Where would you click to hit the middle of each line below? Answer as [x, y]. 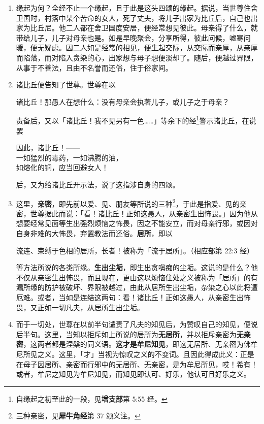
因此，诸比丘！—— [48, 148]
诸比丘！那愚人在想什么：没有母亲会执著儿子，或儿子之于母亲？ [123, 101]
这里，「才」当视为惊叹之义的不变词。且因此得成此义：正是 [156, 354]
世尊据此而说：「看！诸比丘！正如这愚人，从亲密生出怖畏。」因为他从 [144, 213]
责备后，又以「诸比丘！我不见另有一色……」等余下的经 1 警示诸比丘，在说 [136, 120]
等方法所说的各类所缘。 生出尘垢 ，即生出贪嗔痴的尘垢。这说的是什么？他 [137, 267]
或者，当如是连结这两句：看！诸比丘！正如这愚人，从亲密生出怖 [144, 297]
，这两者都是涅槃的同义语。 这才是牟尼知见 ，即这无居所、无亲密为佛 [137, 344]
